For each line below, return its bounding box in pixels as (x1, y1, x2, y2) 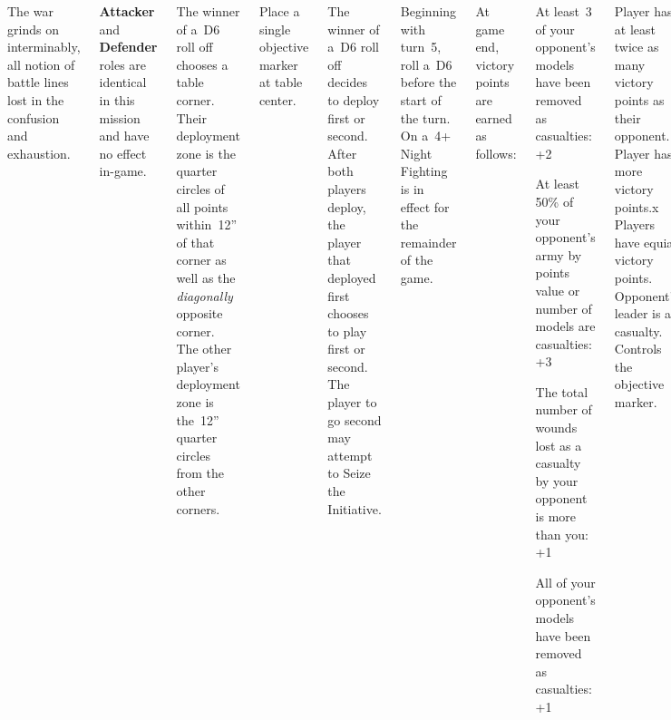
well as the (176, 268, 236, 287)
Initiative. (327, 499, 382, 518)
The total (535, 382, 588, 401)
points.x (614, 197, 659, 216)
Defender (99, 37, 158, 56)
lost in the (7, 90, 64, 109)
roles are (99, 54, 147, 73)
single (258, 19, 291, 38)
